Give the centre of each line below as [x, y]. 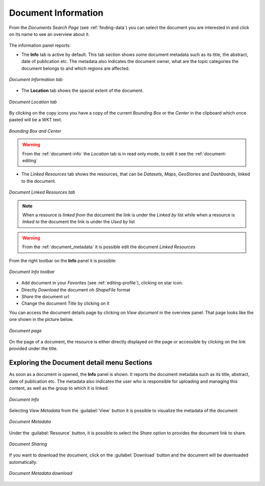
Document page [25, 330]
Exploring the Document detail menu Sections [81, 363]
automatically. [23, 462]
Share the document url [45, 297]
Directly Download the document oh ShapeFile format [76, 289]
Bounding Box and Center [35, 131]
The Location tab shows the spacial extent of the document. [82, 90]
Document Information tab [36, 79]
